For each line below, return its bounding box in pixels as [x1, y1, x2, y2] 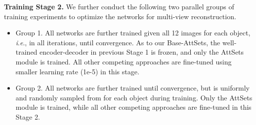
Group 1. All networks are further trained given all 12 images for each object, [15, 28, 251, 38]
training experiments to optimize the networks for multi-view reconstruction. [4, 11, 236, 21]
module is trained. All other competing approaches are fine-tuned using [15, 56, 232, 66]
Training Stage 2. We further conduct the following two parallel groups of [4, 1, 234, 11]
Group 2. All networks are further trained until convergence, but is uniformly [15, 83, 250, 93]
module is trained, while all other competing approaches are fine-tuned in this [15, 102, 252, 112]
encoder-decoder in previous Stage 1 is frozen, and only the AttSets [40, 47, 244, 57]
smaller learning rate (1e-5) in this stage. [15, 66, 139, 76]
